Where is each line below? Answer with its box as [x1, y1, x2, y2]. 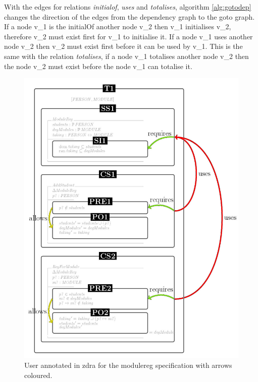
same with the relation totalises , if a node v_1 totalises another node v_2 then [4, 50, 249, 61]
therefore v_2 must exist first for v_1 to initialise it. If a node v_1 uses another [4, 31, 253, 41]
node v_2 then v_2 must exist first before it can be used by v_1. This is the [4, 41, 243, 51]
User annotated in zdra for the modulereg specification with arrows [24, 359, 232, 370]
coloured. [24, 369, 53, 380]
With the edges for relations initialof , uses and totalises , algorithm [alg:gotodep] [4, 2, 251, 12]
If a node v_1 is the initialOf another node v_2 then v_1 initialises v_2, [4, 21, 231, 32]
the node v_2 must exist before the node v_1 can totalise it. [4, 60, 192, 71]
